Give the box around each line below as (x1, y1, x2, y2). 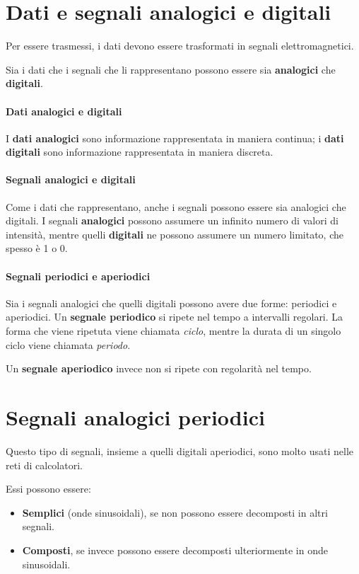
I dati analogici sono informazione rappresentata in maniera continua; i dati (6, 130, 344, 145)
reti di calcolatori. (6, 457, 83, 472)
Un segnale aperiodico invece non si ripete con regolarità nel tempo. (6, 361, 312, 376)
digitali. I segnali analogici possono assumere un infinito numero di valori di (6, 213, 339, 228)
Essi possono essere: (6, 481, 91, 496)
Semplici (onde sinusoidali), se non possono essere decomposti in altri (22, 505, 328, 520)
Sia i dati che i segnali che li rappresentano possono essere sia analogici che (6, 62, 336, 76)
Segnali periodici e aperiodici (6, 268, 151, 283)
